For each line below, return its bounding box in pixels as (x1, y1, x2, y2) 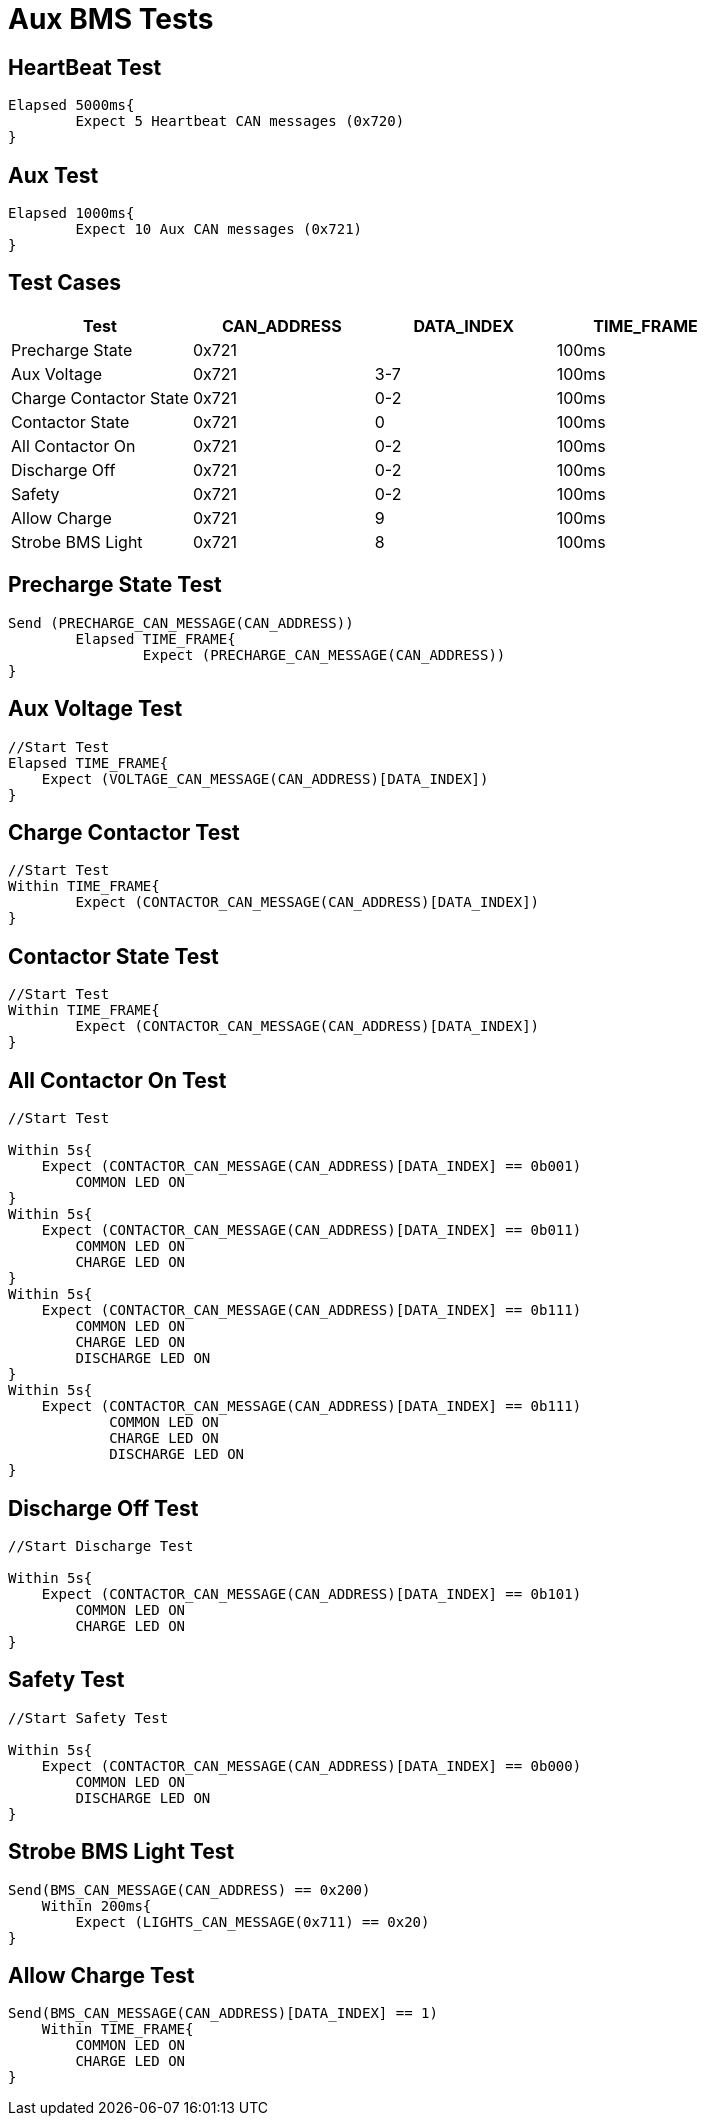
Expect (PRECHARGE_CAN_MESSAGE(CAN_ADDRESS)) (142, 646, 506, 663)
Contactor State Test (8, 943, 219, 969)
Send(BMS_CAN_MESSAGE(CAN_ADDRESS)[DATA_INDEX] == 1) (8, 2005, 438, 2022)
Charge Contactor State (11, 387, 189, 408)
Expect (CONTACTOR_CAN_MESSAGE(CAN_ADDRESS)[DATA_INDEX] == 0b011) (41, 1222, 582, 1239)
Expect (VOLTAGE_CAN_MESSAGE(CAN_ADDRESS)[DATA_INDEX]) (41, 770, 489, 787)
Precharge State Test (8, 572, 222, 598)
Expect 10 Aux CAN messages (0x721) (75, 221, 363, 238)
